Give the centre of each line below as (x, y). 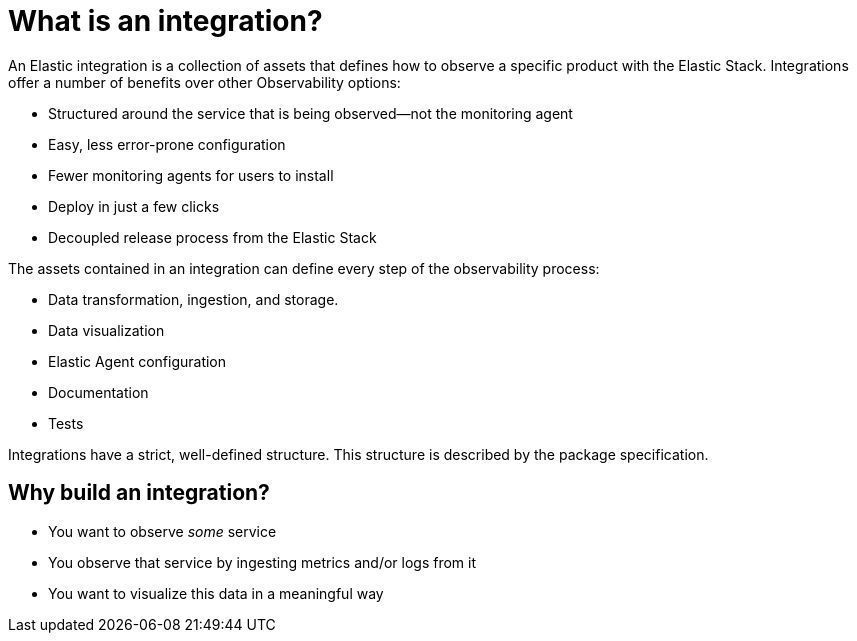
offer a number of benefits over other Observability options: (204, 82)
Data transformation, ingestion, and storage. (193, 299)
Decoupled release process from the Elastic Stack (212, 237)
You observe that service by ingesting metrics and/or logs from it (262, 562)
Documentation (98, 392)
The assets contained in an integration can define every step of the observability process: (304, 268)
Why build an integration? (139, 493)
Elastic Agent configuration (137, 361)
